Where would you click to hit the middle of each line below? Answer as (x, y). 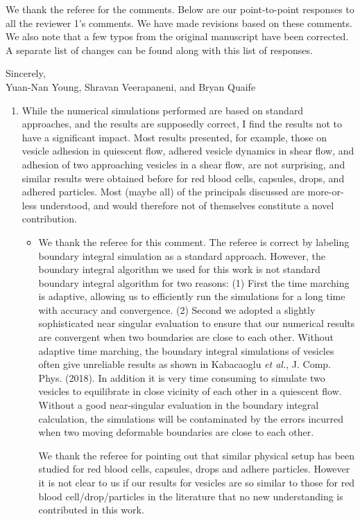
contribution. (49, 219)
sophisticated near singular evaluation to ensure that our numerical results (197, 323)
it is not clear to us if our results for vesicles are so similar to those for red (197, 482)
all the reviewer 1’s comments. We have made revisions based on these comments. (179, 23)
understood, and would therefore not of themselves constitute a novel (187, 205)
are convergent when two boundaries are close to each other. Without (186, 337)
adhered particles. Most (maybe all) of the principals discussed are (163, 192)
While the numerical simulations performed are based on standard (163, 110)
